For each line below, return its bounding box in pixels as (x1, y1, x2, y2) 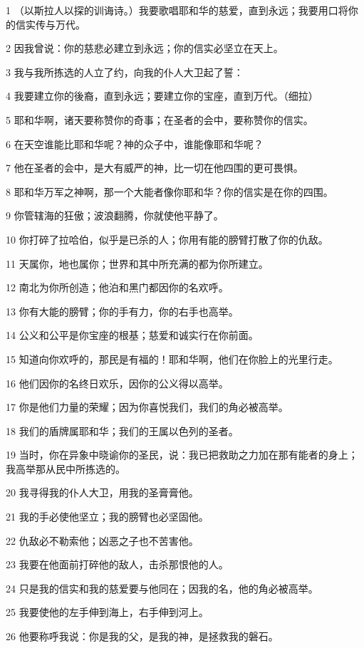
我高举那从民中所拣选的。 (6, 461, 125, 476)
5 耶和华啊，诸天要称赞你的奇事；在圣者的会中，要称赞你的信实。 (6, 112, 313, 127)
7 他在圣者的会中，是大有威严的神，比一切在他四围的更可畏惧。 (6, 160, 303, 175)
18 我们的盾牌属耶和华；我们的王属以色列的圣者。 (6, 423, 239, 438)
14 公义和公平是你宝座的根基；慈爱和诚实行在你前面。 (6, 328, 259, 343)
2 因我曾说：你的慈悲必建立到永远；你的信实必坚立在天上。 (6, 41, 284, 56)
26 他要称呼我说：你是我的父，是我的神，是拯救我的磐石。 (6, 629, 279, 644)
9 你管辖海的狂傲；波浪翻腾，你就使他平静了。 (6, 208, 224, 223)
